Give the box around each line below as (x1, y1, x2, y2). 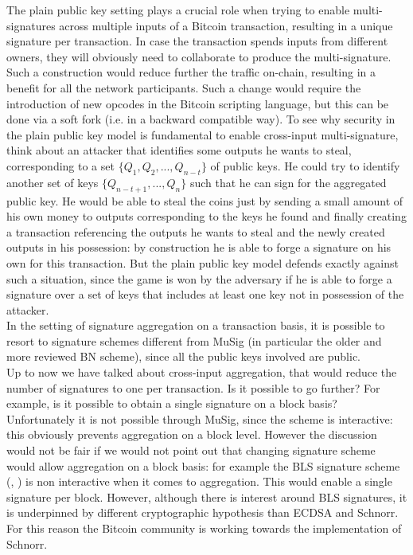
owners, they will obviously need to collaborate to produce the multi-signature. (6, 48, 392, 64)
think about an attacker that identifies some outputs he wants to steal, (6, 142, 352, 158)
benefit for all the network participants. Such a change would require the (6, 79, 361, 96)
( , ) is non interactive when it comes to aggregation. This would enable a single (6, 473, 392, 490)
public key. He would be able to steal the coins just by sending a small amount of (6, 192, 403, 209)
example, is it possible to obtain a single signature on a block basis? (6, 395, 337, 412)
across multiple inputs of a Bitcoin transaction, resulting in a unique (59, 17, 393, 33)
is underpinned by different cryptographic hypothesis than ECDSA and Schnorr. (6, 504, 399, 521)
